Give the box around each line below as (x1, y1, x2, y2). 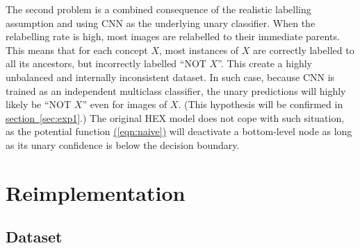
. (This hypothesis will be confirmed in (178, 97, 343, 112)
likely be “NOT (6, 97, 72, 112)
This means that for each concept (6, 42, 148, 57)
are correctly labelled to (253, 42, 354, 57)
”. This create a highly (218, 56, 312, 71)
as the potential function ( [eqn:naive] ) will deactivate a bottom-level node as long (6, 124, 352, 139)
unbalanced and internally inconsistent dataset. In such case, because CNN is (6, 69, 335, 84)
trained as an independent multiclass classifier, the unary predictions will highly (6, 83, 346, 98)
